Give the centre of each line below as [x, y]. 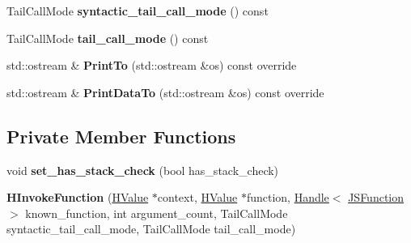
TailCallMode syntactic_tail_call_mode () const [138, 11]
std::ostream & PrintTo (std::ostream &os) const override [152, 65]
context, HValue [197, 197]
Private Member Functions [121, 136]
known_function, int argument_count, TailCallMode [157, 213]
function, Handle [288, 197]
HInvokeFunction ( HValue [78, 197]
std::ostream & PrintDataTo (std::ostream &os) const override [165, 92]
